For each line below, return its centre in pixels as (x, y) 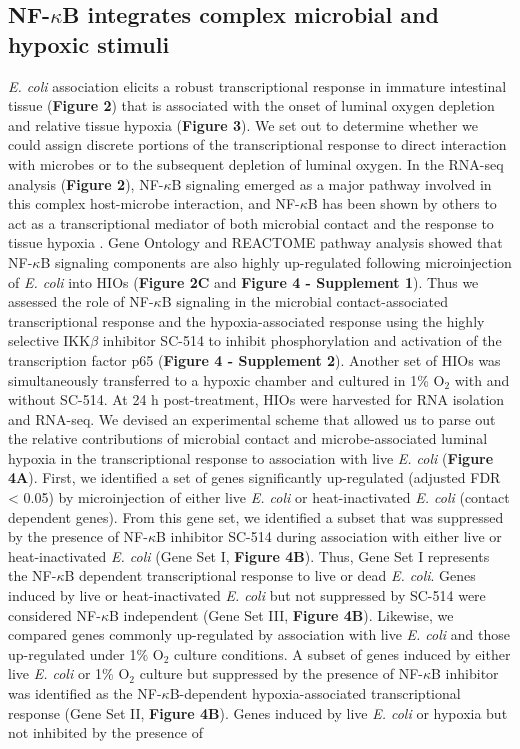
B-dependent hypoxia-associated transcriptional (315, 693)
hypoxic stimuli (89, 43)
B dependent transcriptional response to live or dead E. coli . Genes (270, 575)
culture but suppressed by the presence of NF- (281, 673)
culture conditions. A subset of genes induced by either (342, 653)
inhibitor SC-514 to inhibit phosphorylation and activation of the (302, 340)
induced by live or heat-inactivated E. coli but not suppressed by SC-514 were (247, 595)
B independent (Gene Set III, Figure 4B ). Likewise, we (281, 614)
